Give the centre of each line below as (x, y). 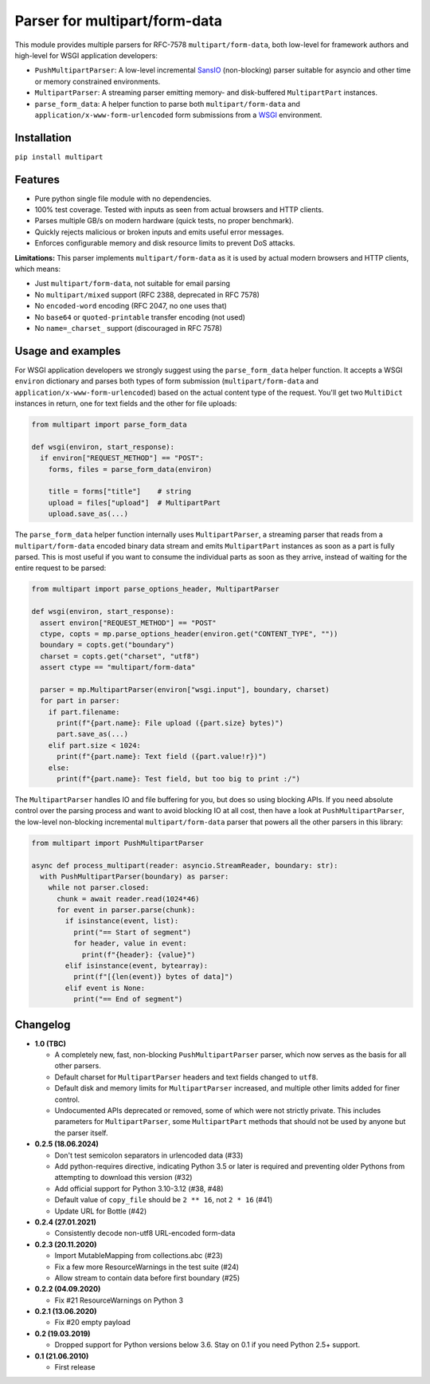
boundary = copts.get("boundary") (107, 645)
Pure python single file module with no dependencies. (123, 199)
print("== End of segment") (128, 999)
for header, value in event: (130, 944)
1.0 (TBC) (51, 1044)
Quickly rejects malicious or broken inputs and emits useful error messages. (159, 232)
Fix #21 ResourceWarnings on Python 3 (119, 1300)
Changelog (43, 1024)
